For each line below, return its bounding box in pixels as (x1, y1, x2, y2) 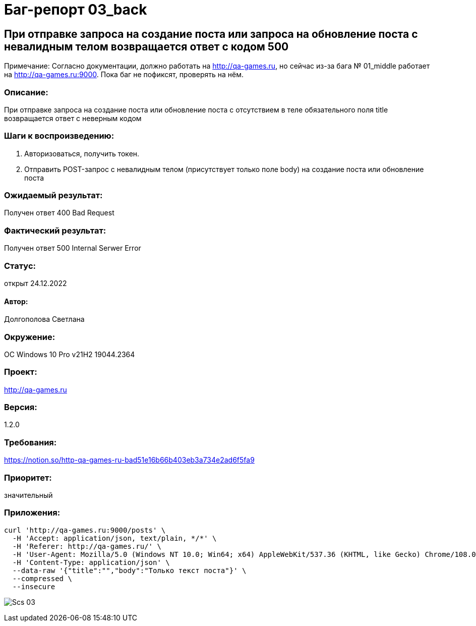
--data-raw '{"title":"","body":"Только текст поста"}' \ (12, 566, 247, 575)
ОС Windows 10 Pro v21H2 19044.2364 (4, 350, 135, 359)
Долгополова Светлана (4, 315, 85, 324)
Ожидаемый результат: (4, 190, 103, 201)
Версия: (4, 402, 37, 413)
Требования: (4, 437, 57, 447)
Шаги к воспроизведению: (4, 131, 114, 141)
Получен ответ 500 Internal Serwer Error (4, 244, 141, 253)
